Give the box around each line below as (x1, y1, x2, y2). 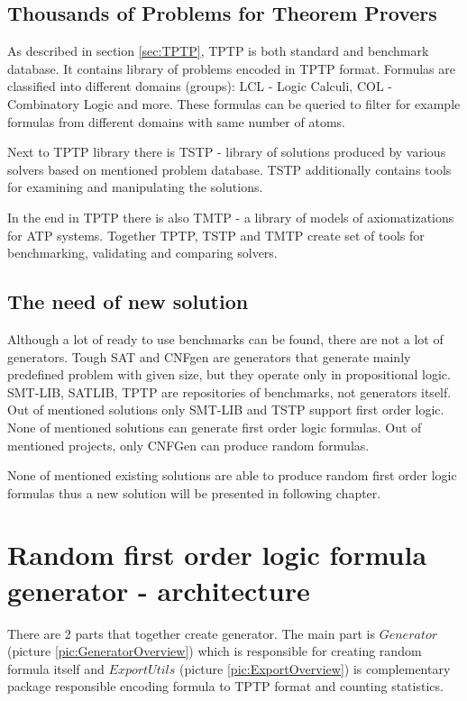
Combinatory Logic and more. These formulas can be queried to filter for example (7, 94, 461, 113)
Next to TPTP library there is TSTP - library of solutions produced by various (7, 142, 446, 161)
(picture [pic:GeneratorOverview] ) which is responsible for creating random (7, 642, 422, 660)
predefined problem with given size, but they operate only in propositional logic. (7, 365, 451, 384)
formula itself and (7, 659, 105, 678)
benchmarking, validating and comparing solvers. (7, 243, 278, 262)
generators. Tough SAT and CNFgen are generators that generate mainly (7, 347, 411, 366)
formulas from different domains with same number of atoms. (7, 112, 345, 131)
